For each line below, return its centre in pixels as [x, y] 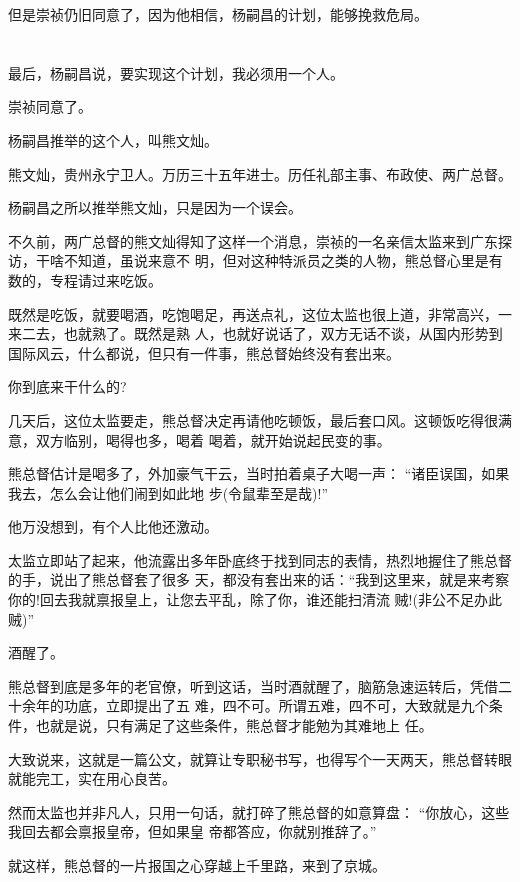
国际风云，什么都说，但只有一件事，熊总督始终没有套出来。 [204, 352]
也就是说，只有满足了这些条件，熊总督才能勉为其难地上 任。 [234, 725]
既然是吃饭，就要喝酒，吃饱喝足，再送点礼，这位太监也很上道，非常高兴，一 [260, 313]
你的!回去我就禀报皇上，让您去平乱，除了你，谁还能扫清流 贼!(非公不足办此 [255, 599]
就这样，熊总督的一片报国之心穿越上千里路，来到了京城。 [197, 865]
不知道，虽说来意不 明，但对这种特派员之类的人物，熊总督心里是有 [283, 260]
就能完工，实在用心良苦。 [92, 778]
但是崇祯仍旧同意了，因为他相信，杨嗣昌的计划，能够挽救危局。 [218, 14]
